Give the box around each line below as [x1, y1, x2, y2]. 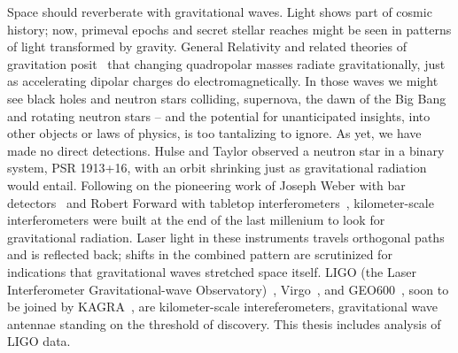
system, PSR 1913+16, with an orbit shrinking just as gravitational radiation [7, 158, 427, 177]
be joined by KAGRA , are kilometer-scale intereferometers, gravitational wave [7, 297, 438, 316]
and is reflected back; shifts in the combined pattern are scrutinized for [7, 245, 392, 264]
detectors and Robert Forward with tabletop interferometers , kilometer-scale [7, 193, 434, 211]
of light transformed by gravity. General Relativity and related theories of [7, 37, 408, 56]
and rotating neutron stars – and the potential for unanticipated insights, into [7, 106, 431, 125]
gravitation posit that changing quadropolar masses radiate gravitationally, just [7, 54, 446, 73]
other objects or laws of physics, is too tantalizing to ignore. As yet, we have [7, 124, 422, 142]
